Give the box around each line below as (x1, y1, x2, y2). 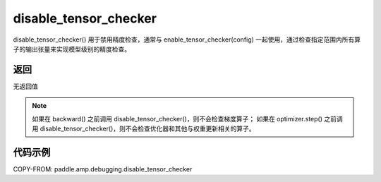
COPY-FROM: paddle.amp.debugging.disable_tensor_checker (13, 164, 193, 173)
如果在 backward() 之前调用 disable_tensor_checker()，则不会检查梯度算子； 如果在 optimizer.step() (32, 114, 323, 123)
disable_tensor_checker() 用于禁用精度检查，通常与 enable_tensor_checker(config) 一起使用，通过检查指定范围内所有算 (13, 35, 361, 44)
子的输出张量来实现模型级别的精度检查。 (13, 44, 131, 53)
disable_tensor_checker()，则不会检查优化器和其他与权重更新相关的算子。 (40, 124, 255, 133)
